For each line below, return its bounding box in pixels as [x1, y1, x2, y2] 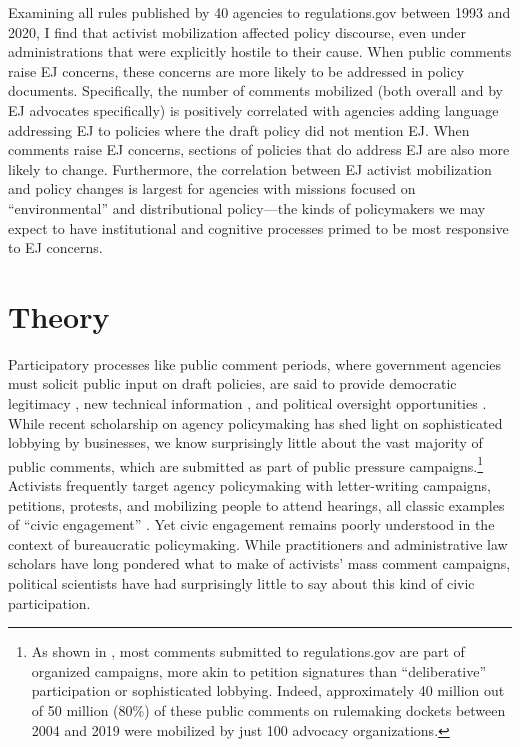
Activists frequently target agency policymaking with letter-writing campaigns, [8, 475, 492, 496]
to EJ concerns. [8, 237, 103, 258]
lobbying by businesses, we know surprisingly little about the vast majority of [8, 432, 483, 453]
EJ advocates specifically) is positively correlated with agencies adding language [8, 99, 499, 120]
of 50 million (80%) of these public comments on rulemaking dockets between [31, 700, 506, 720]
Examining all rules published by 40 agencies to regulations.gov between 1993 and [8, 2, 511, 22]
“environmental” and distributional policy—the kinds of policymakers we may [8, 197, 486, 218]
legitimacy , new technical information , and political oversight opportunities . [8, 393, 487, 414]
